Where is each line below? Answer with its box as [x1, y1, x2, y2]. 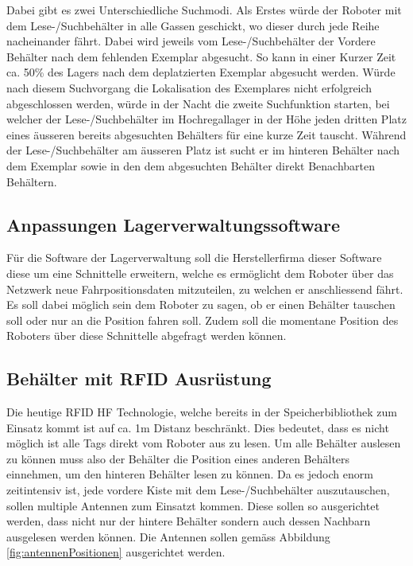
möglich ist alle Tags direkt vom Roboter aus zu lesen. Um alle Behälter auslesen [6, 435, 401, 451]
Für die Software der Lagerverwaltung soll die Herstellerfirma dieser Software [6, 249, 382, 266]
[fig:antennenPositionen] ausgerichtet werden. [6, 544, 226, 560]
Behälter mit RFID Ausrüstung [6, 366, 272, 391]
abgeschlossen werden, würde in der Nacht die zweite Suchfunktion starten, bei [6, 95, 390, 111]
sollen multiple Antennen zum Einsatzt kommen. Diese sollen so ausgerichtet [6, 497, 380, 513]
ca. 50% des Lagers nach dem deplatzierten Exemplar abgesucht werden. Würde [6, 64, 396, 80]
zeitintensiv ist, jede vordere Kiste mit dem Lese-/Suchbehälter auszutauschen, [6, 482, 390, 498]
